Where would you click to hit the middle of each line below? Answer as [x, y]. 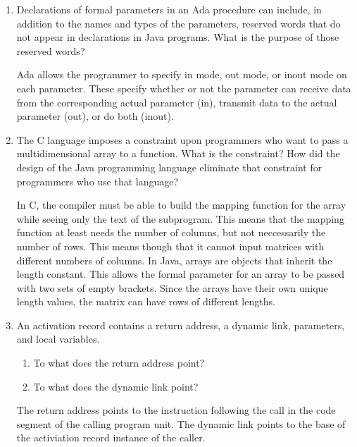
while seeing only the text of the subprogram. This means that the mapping [180, 218]
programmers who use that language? [98, 181]
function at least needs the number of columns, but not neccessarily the [171, 232]
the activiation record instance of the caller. [111, 437]
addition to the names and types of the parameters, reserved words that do [178, 23]
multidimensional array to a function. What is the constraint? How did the [178, 153]
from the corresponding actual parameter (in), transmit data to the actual [177, 102]
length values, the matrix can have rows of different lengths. [146, 301]
